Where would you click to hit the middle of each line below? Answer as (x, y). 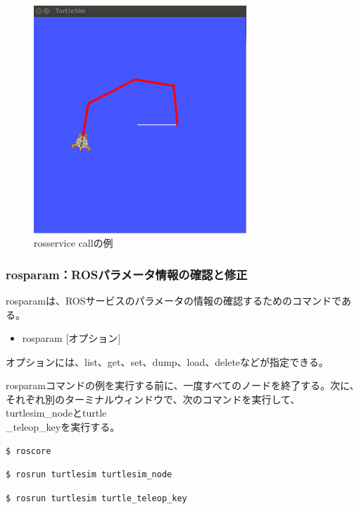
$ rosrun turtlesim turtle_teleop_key (96, 498)
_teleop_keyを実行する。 (63, 427)
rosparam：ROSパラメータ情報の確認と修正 (127, 274)
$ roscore (29, 451)
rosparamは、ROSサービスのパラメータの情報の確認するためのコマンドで (174, 300)
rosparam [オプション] (71, 338)
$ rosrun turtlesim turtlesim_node (89, 475)
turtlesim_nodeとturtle (56, 413)
